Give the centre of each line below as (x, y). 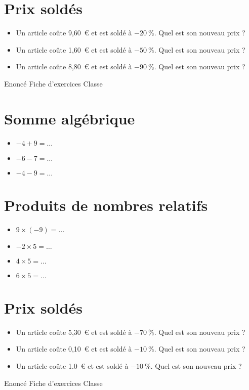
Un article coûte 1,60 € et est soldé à (74, 49)
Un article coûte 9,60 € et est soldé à (74, 33)
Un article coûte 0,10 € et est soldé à (74, 349)
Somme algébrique (70, 118)
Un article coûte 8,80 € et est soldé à (74, 67)
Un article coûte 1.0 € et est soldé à (72, 366)
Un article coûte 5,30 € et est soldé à (74, 332)
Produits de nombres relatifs (106, 205)
